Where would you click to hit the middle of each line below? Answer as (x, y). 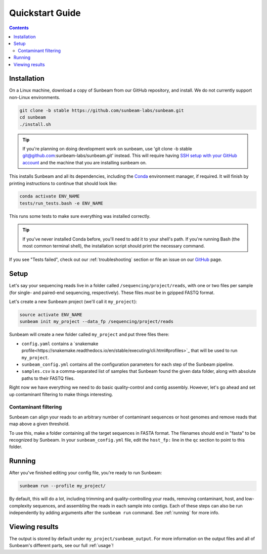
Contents (19, 28)
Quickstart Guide (45, 13)
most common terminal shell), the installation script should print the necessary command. (114, 246)
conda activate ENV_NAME (50, 196)
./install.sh (35, 124)
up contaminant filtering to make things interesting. (61, 394)
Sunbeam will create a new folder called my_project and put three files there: (89, 335)
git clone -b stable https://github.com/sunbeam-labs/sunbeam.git (102, 110)
